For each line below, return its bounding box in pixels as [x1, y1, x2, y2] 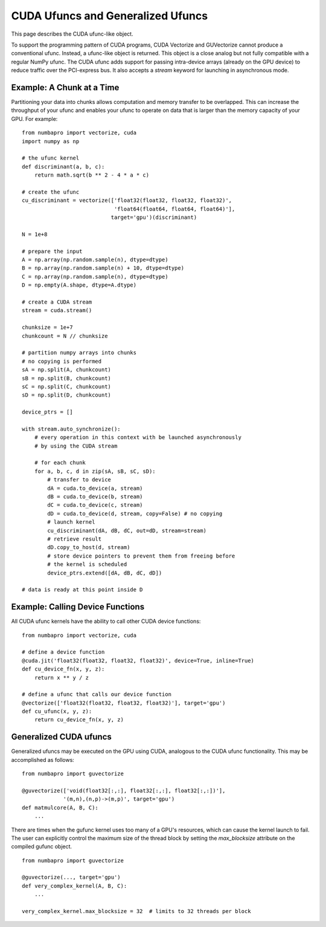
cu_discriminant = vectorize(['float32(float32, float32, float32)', [22, 197, 232, 204]
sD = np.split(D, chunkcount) [22, 392, 112, 398]
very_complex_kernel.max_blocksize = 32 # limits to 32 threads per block [22, 908, 251, 915]
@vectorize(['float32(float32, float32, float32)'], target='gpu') [22, 699, 226, 706]
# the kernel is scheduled [47, 561, 127, 568]
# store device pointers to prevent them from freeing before [47, 552, 235, 559]
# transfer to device [47, 477, 112, 483]
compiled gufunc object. [11, 843, 72, 850]
